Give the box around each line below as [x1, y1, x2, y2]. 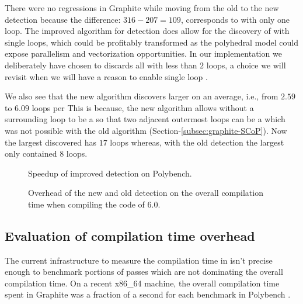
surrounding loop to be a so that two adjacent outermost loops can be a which [5, 113, 285, 125]
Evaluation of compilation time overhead [5, 226, 255, 244]
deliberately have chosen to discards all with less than [5, 58, 197, 71]
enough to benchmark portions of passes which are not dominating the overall [5, 265, 283, 278]
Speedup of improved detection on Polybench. [28, 167, 192, 179]
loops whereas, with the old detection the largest [110, 136, 284, 148]
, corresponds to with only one [180, 13, 290, 25]
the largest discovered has [5, 136, 97, 148]
